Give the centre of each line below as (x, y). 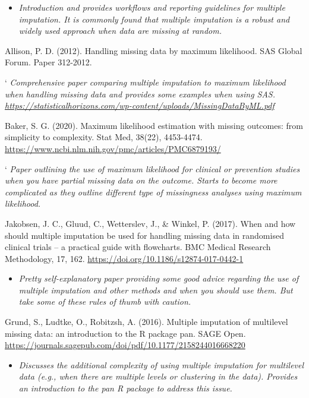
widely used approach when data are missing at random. (120, 31)
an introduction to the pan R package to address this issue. (125, 388)
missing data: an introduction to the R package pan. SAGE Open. (125, 333)
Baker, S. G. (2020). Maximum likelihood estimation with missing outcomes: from (154, 125)
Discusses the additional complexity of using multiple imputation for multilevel (161, 364)
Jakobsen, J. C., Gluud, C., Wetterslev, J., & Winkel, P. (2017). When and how (150, 223)
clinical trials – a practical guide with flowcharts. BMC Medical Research (138, 247)
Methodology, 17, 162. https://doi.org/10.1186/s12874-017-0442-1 (124, 258)
